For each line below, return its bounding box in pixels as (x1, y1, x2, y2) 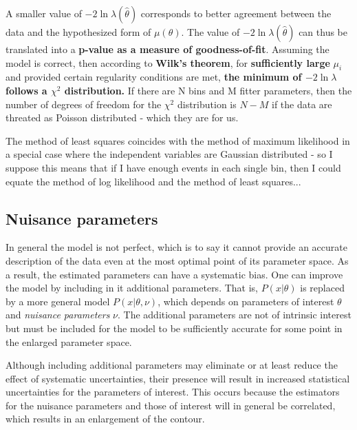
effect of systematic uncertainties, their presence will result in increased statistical (6, 371, 350, 385)
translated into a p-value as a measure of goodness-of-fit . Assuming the (6, 42, 329, 56)
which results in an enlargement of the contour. (6, 411, 205, 426)
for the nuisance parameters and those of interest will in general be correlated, (6, 398, 336, 412)
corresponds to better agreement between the (140, 6, 332, 20)
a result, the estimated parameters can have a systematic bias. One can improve (6, 267, 343, 281)
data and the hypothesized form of (6, 25, 151, 39)
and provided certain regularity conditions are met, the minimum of (6, 70, 302, 84)
